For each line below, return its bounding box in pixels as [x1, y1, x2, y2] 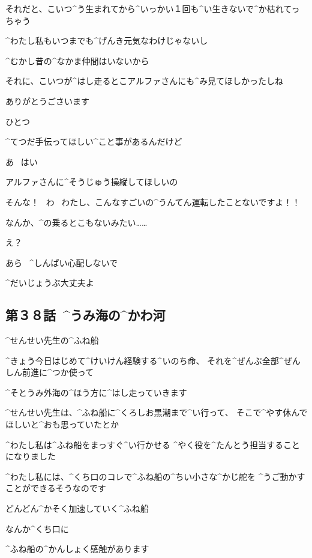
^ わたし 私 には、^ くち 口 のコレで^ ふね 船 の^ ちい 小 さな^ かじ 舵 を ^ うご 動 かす [5, 470, 305, 482]
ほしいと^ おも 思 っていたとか [5, 418, 119, 431]
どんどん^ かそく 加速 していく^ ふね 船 [5, 502, 149, 515]
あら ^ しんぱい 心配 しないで [5, 256, 118, 268]
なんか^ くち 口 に [5, 522, 69, 535]
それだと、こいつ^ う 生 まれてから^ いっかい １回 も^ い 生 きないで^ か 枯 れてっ [5, 2, 300, 14]
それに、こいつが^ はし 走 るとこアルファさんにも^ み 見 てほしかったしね [5, 74, 284, 87]
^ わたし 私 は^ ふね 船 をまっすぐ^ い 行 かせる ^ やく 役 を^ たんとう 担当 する [5, 438, 284, 450]
